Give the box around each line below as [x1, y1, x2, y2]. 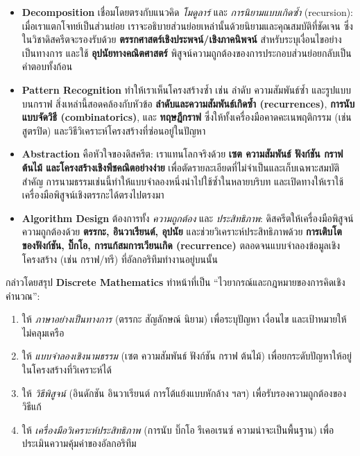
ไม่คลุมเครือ [22, 325, 65, 339]
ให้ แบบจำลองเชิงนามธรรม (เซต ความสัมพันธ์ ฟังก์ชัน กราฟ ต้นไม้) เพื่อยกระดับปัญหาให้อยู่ [22, 348, 352, 363]
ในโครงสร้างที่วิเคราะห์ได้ [22, 362, 112, 377]
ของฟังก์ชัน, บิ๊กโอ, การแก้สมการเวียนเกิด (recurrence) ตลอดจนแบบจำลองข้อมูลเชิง [22, 237, 341, 252]
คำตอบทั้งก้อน [22, 59, 73, 74]
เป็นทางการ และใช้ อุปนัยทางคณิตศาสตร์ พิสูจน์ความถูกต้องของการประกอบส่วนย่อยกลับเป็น [22, 45, 352, 60]
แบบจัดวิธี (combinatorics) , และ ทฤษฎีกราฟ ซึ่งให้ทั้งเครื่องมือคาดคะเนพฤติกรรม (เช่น [22, 110, 352, 124]
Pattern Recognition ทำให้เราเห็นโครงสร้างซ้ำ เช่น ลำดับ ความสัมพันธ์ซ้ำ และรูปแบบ [22, 82, 352, 96]
